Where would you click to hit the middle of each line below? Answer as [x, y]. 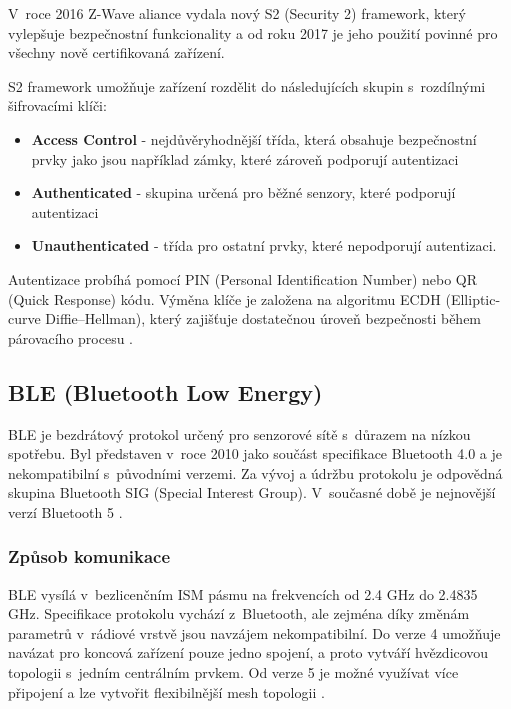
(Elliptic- [473, 298]
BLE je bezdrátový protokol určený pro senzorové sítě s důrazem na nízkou [239, 433]
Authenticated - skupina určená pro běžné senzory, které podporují [243, 192]
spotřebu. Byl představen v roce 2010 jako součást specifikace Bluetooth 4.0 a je [255, 453]
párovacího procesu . [71, 337]
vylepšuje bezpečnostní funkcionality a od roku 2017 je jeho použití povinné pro [253, 32]
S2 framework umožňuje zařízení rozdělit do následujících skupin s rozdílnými [247, 85]
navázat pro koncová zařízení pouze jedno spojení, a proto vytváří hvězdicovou [248, 652]
